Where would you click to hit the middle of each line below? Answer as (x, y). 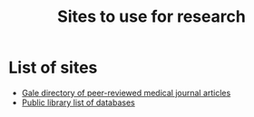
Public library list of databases (78, 102)
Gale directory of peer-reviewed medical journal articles (126, 93)
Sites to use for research (151, 17)
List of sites (53, 68)
